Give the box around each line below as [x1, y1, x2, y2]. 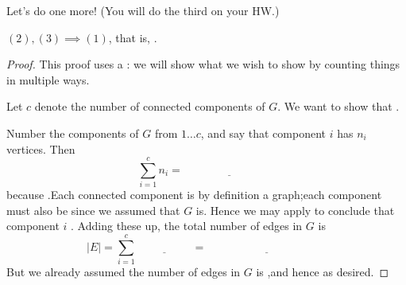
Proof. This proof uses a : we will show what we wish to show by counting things [6, 56, 400, 72]
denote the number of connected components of [34, 98, 265, 115]
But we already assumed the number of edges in [6, 264, 241, 280]
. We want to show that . [277, 98, 400, 115]
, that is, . [108, 29, 157, 45]
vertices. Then [6, 140, 75, 157]
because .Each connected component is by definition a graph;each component [6, 186, 382, 203]
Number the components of [6, 124, 139, 141]
